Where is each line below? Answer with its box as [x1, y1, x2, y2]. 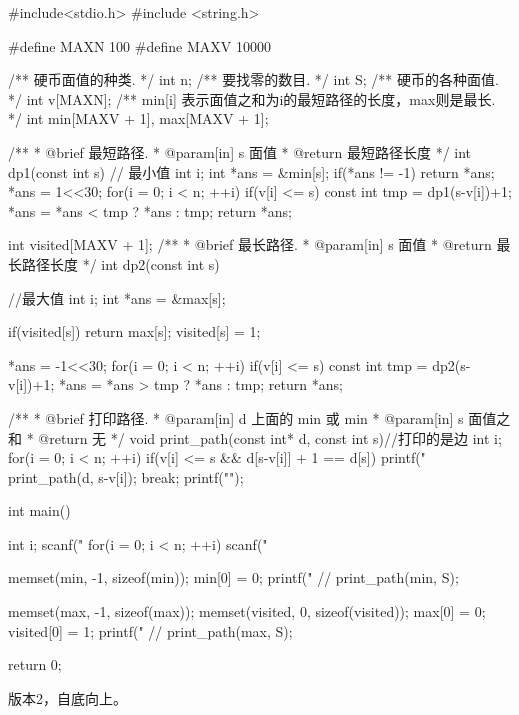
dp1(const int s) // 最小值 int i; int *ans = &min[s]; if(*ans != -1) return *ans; [8, 161, 495, 182]
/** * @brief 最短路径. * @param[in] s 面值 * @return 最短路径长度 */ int [8, 141, 472, 162]
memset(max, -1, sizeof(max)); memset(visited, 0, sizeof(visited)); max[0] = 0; [8, 601, 486, 622]
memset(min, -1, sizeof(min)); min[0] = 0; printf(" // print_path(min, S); [8, 567, 459, 588]
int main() [8, 500, 71, 521]
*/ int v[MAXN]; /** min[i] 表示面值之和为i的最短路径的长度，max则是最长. [8, 88, 496, 109]
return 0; [8, 654, 62, 675]
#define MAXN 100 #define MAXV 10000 [8, 35, 271, 56]
